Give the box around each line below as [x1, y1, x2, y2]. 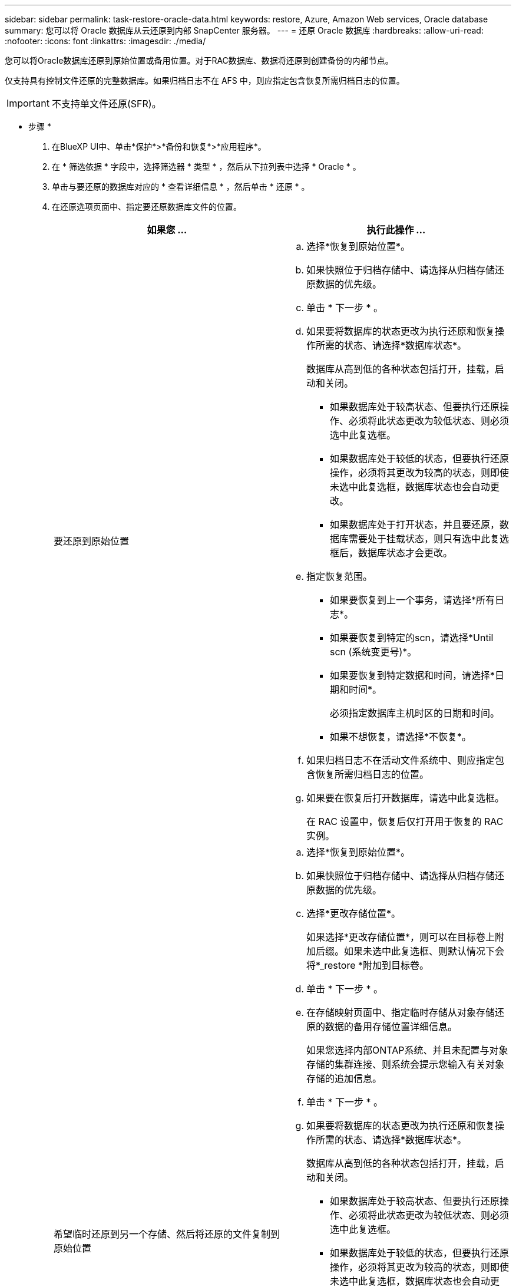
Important [6, 97, 49, 109]
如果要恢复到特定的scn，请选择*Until [330, 632, 494, 643]
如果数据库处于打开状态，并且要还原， [330, 519, 500, 530]
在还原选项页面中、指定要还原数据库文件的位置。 [52, 202, 242, 212]
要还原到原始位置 [54, 535, 130, 547]
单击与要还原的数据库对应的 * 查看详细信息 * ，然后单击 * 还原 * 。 [52, 181, 310, 192]
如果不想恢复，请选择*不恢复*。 [330, 731, 472, 742]
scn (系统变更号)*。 [330, 646, 417, 658]
